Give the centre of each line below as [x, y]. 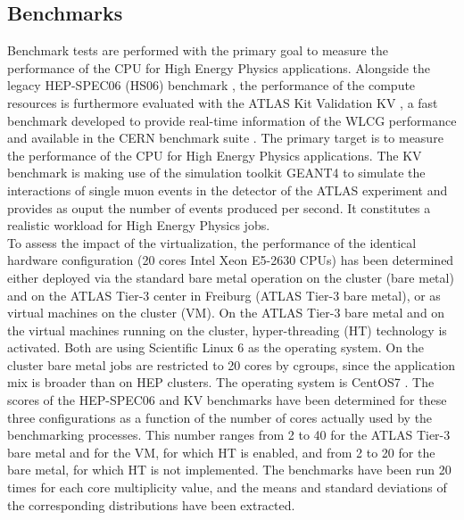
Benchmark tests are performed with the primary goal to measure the [198, 50]
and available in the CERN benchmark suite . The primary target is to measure [225, 138]
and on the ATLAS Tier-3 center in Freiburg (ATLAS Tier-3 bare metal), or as [224, 295]
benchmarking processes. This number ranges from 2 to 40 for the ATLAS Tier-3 [229, 435]
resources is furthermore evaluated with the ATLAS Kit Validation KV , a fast [223, 102]
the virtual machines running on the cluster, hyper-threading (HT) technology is [227, 330]
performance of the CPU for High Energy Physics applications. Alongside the [219, 67]
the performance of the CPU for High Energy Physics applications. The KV [215, 155]
